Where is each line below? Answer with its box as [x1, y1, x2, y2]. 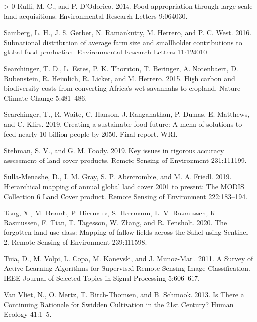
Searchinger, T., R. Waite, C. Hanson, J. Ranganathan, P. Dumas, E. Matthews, [4, 109, 250, 119]
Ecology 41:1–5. [4, 309, 52, 319]
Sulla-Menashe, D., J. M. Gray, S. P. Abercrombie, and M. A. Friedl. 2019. [4, 171, 232, 182]
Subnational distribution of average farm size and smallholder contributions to [4, 37, 242, 47]
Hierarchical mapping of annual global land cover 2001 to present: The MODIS [4, 181, 244, 191]
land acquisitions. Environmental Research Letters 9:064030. [4, 10, 188, 21]
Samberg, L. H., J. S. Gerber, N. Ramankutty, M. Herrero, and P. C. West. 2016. [4, 27, 252, 38]
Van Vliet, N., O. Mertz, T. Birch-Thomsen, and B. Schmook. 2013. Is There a [4, 289, 244, 300]
